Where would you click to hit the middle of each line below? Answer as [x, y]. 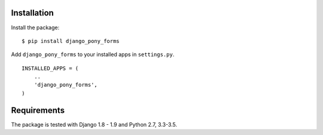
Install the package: [35, 27]
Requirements [38, 110]
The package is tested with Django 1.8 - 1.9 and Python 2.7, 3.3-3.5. [94, 124]
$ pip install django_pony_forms [71, 41]
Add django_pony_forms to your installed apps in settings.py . [93, 54]
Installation [32, 13]
